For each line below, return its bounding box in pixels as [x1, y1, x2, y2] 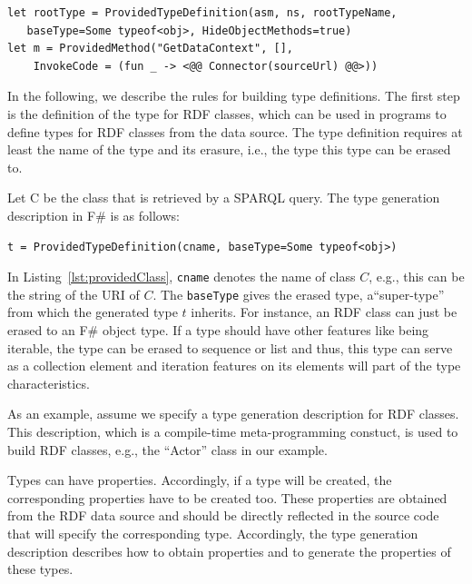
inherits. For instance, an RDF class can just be [191, 302, 457, 322]
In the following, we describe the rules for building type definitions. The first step [7, 86, 460, 105]
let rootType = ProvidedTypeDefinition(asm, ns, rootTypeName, [7, 6, 398, 19]
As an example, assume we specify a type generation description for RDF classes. [7, 404, 459, 423]
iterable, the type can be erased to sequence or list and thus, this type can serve [7, 338, 453, 357]
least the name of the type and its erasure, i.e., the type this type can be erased [7, 140, 451, 159]
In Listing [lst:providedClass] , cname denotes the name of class [7, 267, 356, 286]
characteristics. [7, 373, 90, 392]
